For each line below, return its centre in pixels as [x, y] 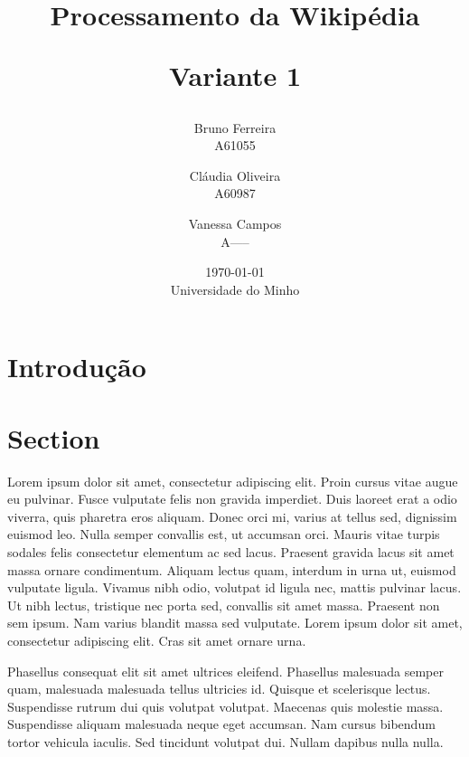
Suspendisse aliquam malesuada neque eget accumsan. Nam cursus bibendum [221, 724]
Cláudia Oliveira [235, 175]
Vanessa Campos [235, 223]
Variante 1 [235, 76]
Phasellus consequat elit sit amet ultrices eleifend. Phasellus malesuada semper [225, 671]
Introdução [77, 367]
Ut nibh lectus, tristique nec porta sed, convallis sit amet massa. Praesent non [224, 605]
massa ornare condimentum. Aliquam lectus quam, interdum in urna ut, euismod [232, 569]
